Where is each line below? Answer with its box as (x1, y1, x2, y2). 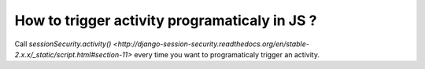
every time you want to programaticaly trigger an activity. (134, 49, 320, 59)
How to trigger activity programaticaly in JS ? (14, 12, 317, 29)
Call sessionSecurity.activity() (14, 39, 112, 49)
